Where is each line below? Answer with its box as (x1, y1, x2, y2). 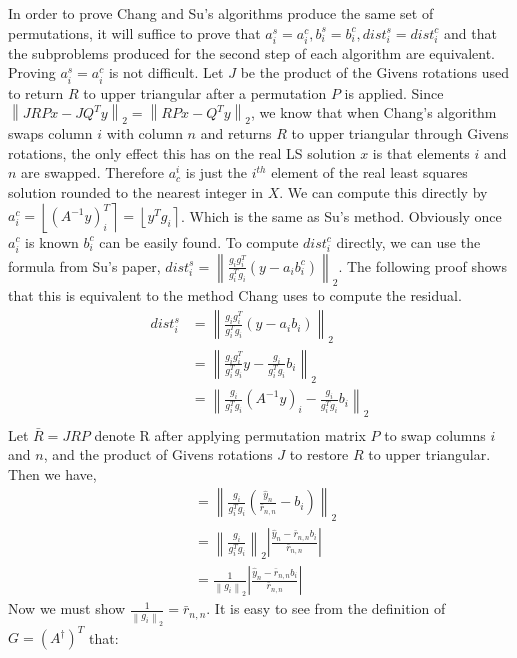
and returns (200, 123, 272, 144)
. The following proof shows (338, 255, 507, 276)
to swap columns (384, 424, 486, 445)
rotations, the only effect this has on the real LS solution (8, 142, 356, 163)
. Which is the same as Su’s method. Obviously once (180, 205, 502, 226)
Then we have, (8, 463, 97, 484)
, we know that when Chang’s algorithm (251, 102, 497, 123)
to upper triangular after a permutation (83, 82, 327, 103)
